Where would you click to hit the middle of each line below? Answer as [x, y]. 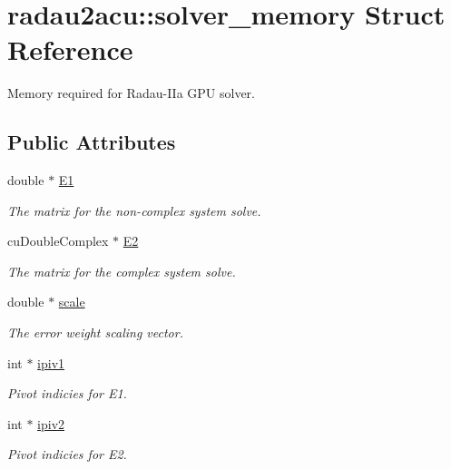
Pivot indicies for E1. [67, 393]
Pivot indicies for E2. [67, 454]
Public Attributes [92, 142]
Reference [70, 49]
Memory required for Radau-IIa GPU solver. [131, 93]
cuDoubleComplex [58, 241]
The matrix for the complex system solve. [122, 271]
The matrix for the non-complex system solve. [134, 210]
